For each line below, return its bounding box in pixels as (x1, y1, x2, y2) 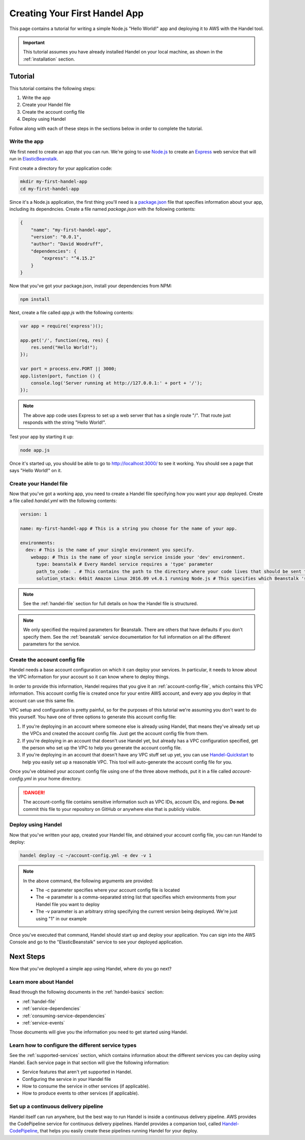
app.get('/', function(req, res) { (20, 337, 109, 343)
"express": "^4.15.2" (41, 255, 96, 261)
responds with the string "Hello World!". (23, 419, 106, 425)
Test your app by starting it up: (9, 433, 74, 440)
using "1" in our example (36, 915, 87, 921)
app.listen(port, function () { (20, 373, 101, 379)
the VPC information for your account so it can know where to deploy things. (9, 674, 170, 680)
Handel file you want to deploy (36, 901, 100, 907)
